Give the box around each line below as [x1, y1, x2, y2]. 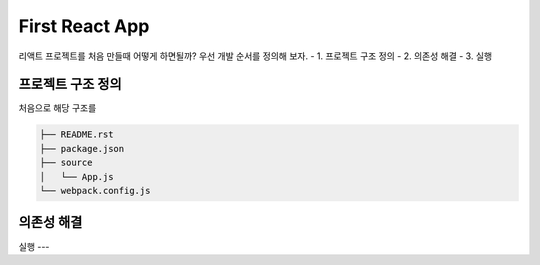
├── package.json [39, 143, 125, 154]
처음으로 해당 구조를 [18, 102, 97, 114]
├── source [39, 157, 93, 169]
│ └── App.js [39, 171, 114, 182]
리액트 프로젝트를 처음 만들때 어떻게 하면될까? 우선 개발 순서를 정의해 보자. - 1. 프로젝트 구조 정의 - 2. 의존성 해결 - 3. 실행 [18, 50, 493, 62]
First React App [18, 15, 150, 37]
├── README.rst [39, 129, 114, 140]
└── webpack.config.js [39, 185, 151, 196]
